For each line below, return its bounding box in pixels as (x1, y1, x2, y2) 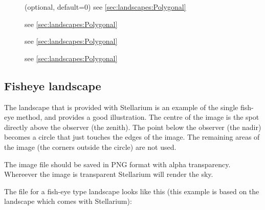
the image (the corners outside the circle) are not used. (4, 141, 176, 152)
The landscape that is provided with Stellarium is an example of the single (4, 101, 238, 112)
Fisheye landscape (4, 77, 101, 93)
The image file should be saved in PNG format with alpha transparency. (4, 159, 231, 169)
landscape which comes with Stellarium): (4, 196, 132, 206)
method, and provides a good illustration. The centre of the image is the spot (16, 112, 259, 122)
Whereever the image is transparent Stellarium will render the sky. (4, 169, 213, 179)
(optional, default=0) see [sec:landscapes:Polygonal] (25, 2, 186, 12)
